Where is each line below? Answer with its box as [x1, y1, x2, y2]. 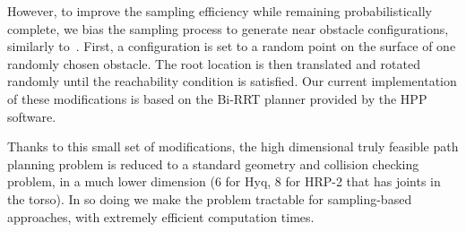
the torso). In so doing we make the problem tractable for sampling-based [7, 189, 412, 208]
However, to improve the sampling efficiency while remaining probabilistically [7, 2, 432, 20]
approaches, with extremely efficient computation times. [7, 207, 315, 226]
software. [7, 107, 56, 125]
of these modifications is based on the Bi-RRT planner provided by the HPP [7, 89, 427, 107]
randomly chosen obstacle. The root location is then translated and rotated [7, 54, 420, 73]
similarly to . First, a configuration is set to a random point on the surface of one [7, 37, 456, 56]
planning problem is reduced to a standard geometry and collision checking [7, 154, 419, 173]
